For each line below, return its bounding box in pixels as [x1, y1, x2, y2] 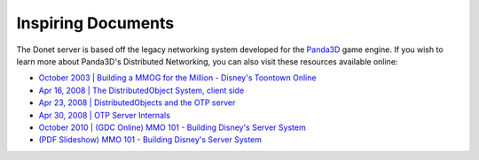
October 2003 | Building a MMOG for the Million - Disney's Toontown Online [38, 72, 317, 83]
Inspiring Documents [16, 13, 175, 33]
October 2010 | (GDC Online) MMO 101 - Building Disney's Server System [38, 122, 306, 133]
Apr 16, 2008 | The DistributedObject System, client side [38, 85, 245, 95]
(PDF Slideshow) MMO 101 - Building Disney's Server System [38, 134, 262, 145]
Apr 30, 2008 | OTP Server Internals [38, 110, 170, 120]
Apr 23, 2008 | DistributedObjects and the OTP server [38, 97, 236, 108]
